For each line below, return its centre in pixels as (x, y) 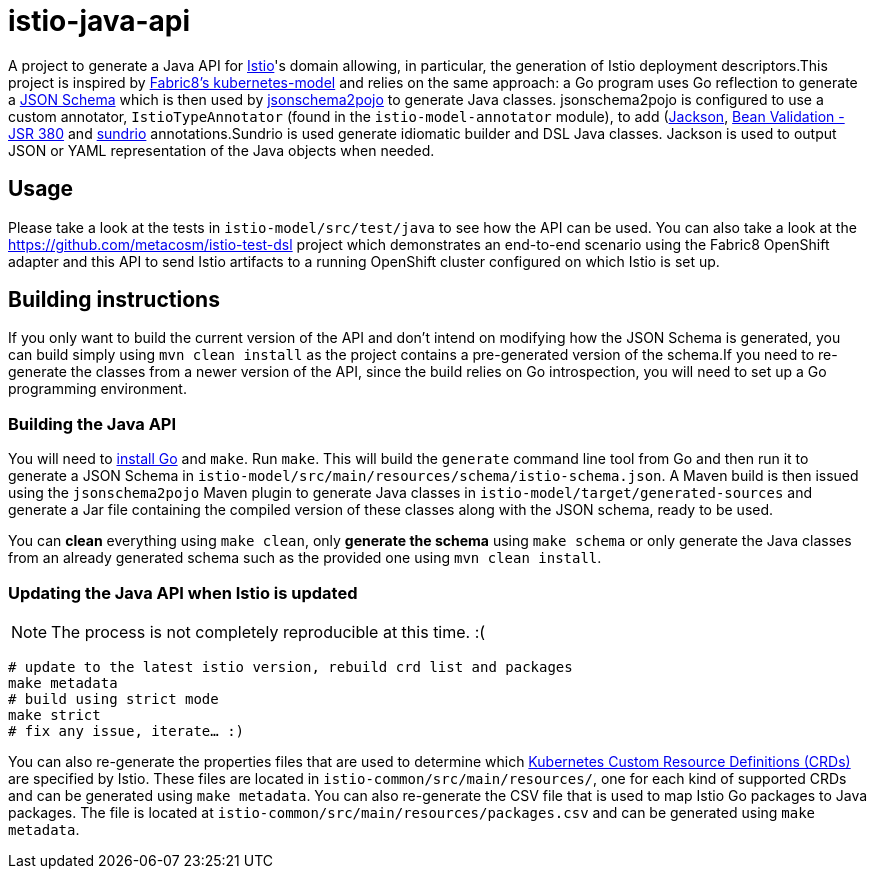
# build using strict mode (113, 698)
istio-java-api (99, 21)
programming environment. (97, 389)
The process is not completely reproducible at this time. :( (268, 631)
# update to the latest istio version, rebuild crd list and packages (290, 666)
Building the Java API (92, 423)
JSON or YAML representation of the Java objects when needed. (221, 150)
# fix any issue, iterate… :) (126, 730)
